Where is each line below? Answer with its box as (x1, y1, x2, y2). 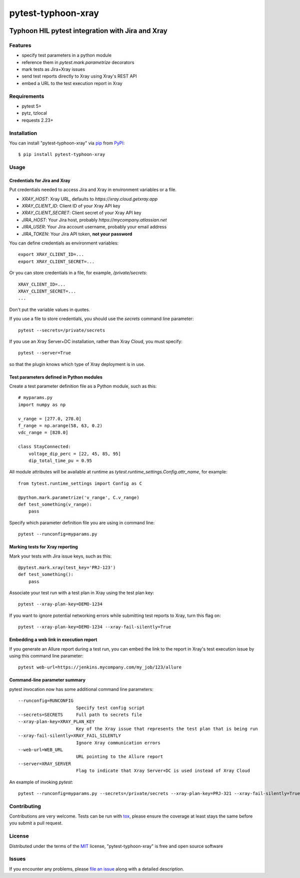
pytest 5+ (21, 103, 42, 109)
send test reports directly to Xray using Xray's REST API (21, 73, 137, 79)
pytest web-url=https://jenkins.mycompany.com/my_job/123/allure (18, 664, 182, 670)
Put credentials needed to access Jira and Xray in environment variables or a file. (9, 186, 177, 192)
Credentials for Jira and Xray (9, 177, 70, 183)
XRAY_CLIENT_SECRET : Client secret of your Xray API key (21, 210, 142, 216)
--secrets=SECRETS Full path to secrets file (18, 711, 142, 717)
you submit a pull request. (9, 820, 63, 826)
